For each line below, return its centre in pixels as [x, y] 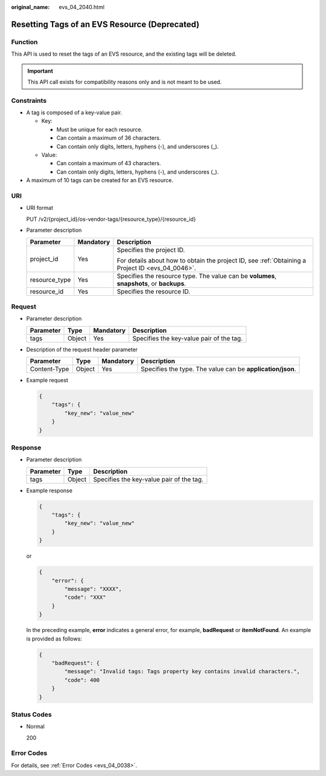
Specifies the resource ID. [153, 292]
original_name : [30, 7]
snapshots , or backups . [152, 283]
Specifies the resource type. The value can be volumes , [197, 276]
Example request [47, 380]
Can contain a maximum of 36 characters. [109, 138]
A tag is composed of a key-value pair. [74, 112]
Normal [35, 726]
